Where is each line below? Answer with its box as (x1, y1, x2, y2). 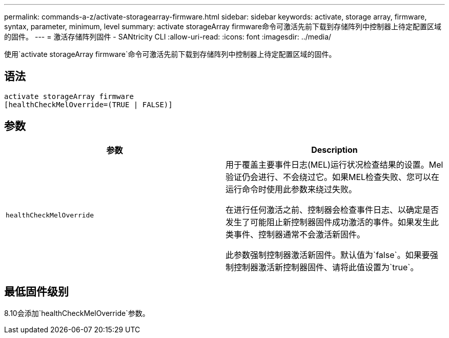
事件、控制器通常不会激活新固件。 (234, 229, 365, 240)
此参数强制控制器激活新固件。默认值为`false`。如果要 (226, 249, 430, 260)
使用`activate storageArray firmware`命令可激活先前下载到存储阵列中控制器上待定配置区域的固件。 (4, 50, 336, 58)
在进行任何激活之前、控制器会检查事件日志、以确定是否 (226, 204, 439, 215)
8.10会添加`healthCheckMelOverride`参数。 (4, 308, 150, 317)
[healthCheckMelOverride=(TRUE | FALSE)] (4, 100, 173, 109)
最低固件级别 (4, 285, 69, 299)
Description (311, 144, 358, 155)
